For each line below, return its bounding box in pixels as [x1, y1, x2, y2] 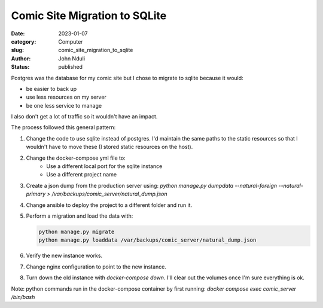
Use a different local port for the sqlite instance [46, 163, 163, 170]
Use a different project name [46, 171, 117, 178]
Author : [11, 54, 31, 62]
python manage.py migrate [38, 228, 115, 235]
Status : [11, 63, 30, 71]
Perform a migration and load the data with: [26, 212, 133, 219]
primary [26, 190, 46, 197]
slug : [11, 47, 24, 54]
